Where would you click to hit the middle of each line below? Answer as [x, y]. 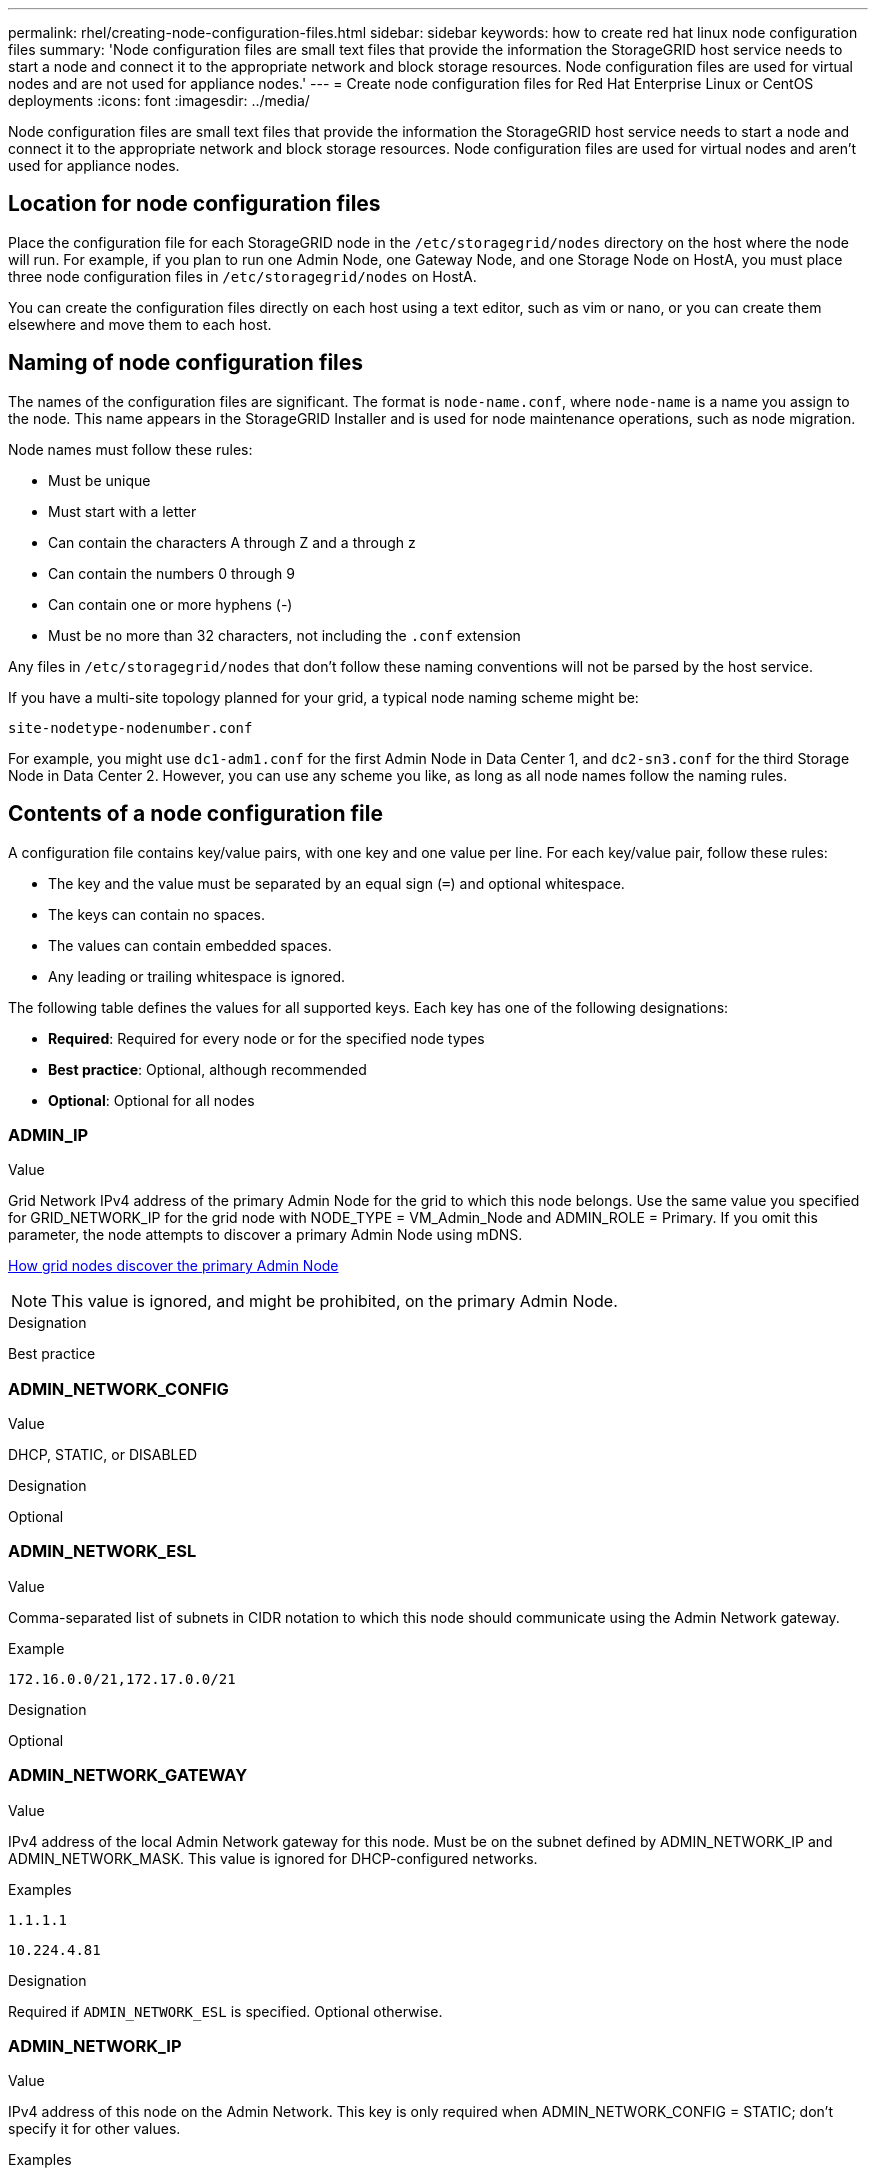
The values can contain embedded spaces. [190, 945]
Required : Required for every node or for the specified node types [266, 1038]
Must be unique [99, 480]
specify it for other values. [94, 2129]
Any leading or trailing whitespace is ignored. [197, 976]
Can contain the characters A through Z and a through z [232, 542]
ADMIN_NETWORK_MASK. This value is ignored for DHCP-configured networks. [273, 1858]
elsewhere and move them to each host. [140, 324]
